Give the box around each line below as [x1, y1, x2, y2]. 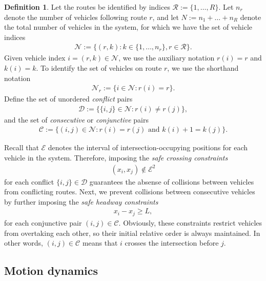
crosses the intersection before [125, 237, 219, 248]
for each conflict [4, 176, 54, 187]
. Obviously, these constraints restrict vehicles [118, 217, 262, 228]
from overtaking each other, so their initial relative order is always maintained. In [4, 227, 260, 238]
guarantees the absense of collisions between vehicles [89, 176, 254, 187]
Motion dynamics [4, 263, 98, 278]
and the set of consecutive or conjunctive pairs [4, 114, 149, 125]
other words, [4, 237, 43, 248]
